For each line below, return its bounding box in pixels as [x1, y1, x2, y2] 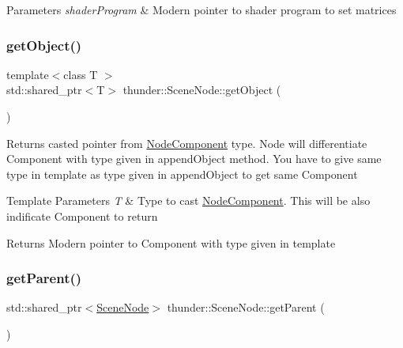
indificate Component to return [6, 207, 158, 224]
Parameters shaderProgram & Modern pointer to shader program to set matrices [6, 2, 397, 17]
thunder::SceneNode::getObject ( [122, 81, 281, 98]
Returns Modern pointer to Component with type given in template [6, 234, 336, 251]
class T [63, 66, 98, 82]
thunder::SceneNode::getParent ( [167, 299, 325, 316]
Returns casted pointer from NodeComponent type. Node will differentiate [6, 134, 367, 151]
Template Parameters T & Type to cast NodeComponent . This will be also [6, 192, 371, 209]
